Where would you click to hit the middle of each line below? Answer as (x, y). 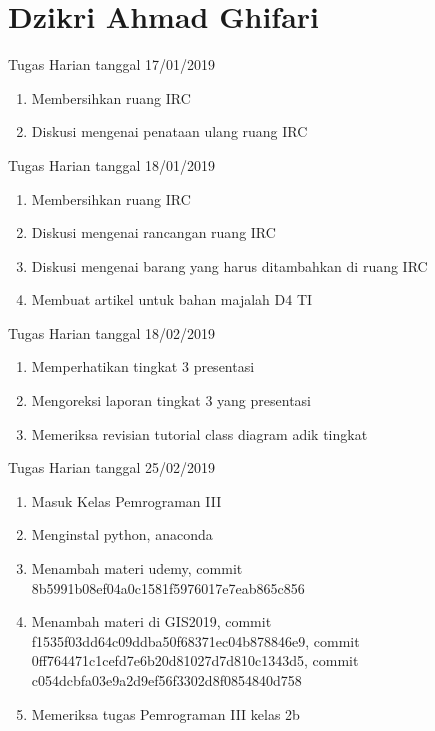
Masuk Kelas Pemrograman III (126, 500)
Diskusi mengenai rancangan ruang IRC (153, 232)
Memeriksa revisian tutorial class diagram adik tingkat (199, 433)
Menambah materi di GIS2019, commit (151, 621)
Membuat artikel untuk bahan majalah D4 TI (172, 299)
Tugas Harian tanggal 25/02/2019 (112, 467)
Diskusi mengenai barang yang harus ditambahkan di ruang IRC (229, 265)
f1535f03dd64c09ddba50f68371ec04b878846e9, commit (195, 640)
